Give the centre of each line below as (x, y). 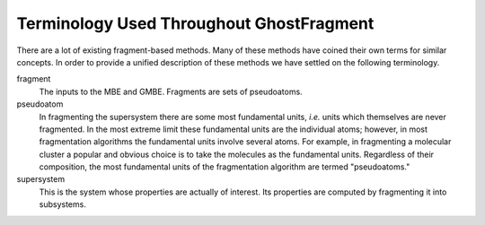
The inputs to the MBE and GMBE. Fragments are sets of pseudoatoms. (171, 91)
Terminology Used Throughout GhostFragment (195, 23)
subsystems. (63, 204)
